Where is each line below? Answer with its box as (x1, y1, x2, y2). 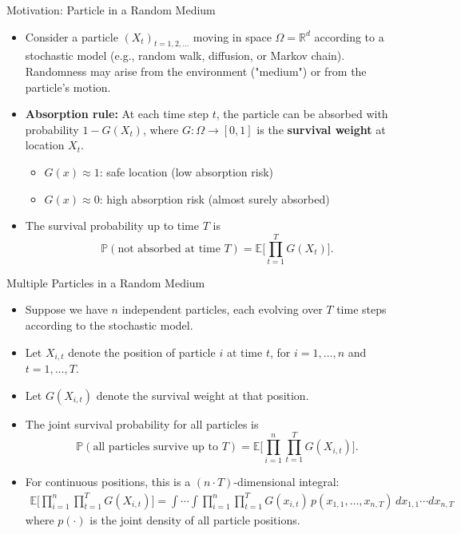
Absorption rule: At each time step (25, 105, 209, 122)
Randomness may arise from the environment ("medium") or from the (25, 62, 367, 79)
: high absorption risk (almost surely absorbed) (99, 190, 330, 207)
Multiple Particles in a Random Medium (6, 274, 205, 291)
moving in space (193, 28, 272, 45)
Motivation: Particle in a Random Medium (6, 2, 216, 18)
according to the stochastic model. (25, 317, 193, 334)
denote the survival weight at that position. (96, 386, 309, 403)
